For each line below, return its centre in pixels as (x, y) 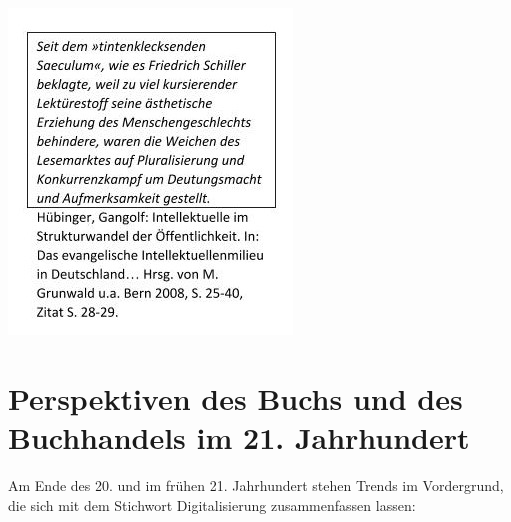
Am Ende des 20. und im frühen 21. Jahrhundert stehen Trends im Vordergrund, (256, 484)
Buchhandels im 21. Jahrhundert (239, 436)
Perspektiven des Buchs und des (235, 397)
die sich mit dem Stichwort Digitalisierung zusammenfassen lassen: (212, 504)
